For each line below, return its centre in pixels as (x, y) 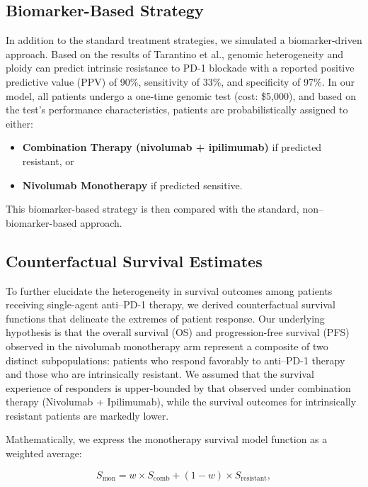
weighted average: (44, 453)
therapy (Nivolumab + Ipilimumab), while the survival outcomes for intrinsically (181, 402)
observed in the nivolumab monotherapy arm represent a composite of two (167, 346)
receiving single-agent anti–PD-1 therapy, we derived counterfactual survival (171, 304)
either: (19, 123)
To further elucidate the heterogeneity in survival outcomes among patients (169, 290)
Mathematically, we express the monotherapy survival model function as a (167, 439)
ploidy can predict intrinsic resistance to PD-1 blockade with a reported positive (180, 68)
